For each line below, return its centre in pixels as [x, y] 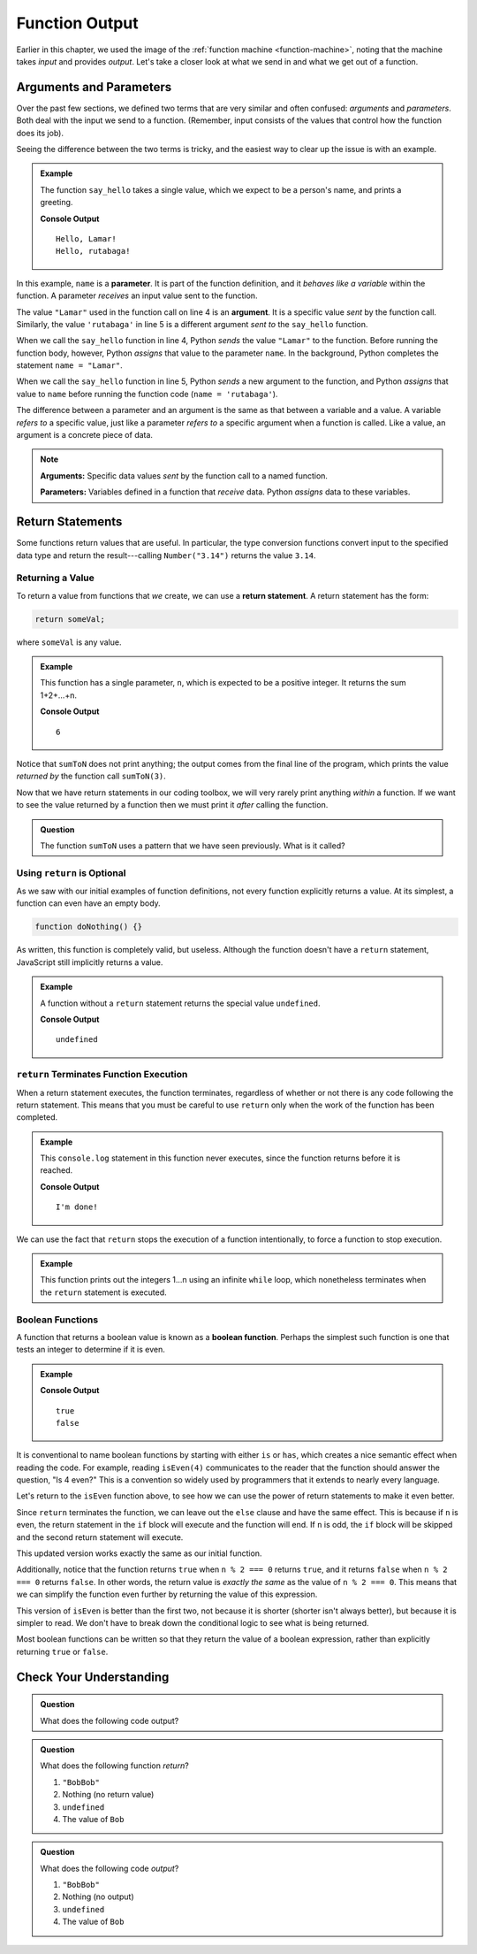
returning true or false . [62, 1651]
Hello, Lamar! [86, 238]
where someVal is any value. [69, 642]
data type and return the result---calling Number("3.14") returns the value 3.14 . [166, 555]
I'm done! [77, 1207]
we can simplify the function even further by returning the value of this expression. [167, 1594]
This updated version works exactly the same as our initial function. [139, 1553]
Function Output [77, 23]
